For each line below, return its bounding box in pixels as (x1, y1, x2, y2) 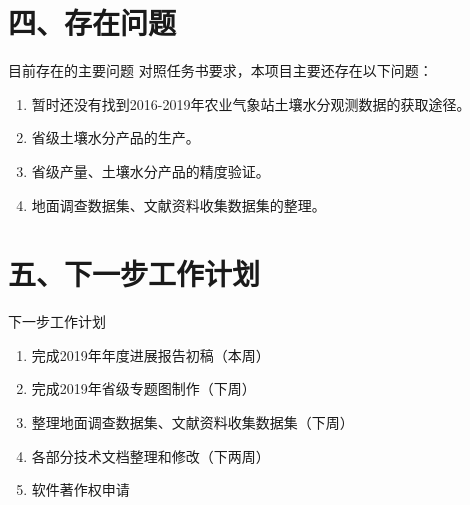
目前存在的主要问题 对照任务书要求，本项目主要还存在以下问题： (8, 60, 433, 81)
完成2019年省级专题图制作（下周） (31, 378, 256, 399)
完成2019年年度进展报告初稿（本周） (31, 344, 270, 365)
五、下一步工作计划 (8, 253, 261, 294)
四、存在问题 (8, 2, 177, 43)
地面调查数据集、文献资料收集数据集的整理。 (31, 194, 326, 215)
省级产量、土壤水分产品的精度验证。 (31, 160, 270, 181)
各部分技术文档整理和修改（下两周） (31, 445, 270, 466)
